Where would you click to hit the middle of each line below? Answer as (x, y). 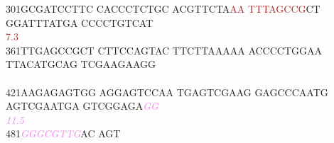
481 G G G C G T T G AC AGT (63, 133)
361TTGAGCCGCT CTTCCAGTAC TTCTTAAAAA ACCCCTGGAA (164, 50)
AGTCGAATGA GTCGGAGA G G (82, 106)
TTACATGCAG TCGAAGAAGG (81, 64)
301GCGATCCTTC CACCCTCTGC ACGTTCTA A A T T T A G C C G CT (163, 8)
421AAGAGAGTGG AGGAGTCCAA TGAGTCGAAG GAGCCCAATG (167, 92)
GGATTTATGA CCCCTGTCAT (80, 22)
